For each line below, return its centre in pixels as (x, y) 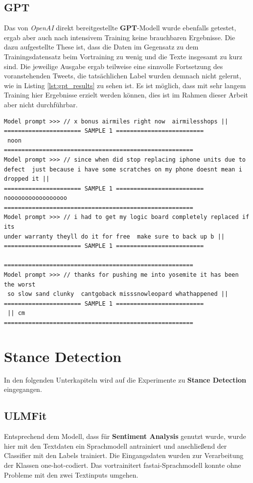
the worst (20, 284)
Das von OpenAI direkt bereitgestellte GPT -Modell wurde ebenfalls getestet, (120, 28)
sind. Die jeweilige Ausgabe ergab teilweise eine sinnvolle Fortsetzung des (114, 66)
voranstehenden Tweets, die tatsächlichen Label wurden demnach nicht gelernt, (123, 76)
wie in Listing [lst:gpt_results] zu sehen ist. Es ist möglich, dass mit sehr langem (125, 85)
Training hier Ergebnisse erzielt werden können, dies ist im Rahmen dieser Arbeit (126, 95)
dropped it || (27, 179)
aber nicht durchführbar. (41, 104)
